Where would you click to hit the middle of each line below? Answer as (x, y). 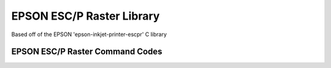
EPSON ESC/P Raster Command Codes (87, 52)
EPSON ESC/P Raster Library (86, 16)
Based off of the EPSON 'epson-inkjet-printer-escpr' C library (89, 34)
